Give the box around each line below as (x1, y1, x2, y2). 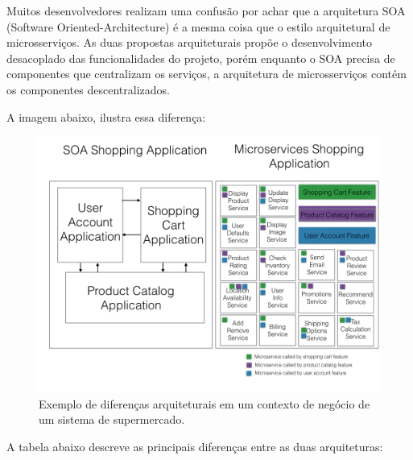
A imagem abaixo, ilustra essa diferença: (6, 108, 206, 125)
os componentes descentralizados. (6, 81, 170, 97)
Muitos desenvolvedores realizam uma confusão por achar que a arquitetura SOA (6, 2, 406, 19)
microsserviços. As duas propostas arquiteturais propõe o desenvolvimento (6, 34, 372, 51)
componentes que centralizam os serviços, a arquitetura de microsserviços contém (6, 65, 407, 82)
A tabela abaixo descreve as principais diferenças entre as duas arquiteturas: (6, 437, 383, 454)
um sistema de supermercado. (39, 411, 185, 428)
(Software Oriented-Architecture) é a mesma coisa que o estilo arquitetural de (6, 18, 390, 35)
